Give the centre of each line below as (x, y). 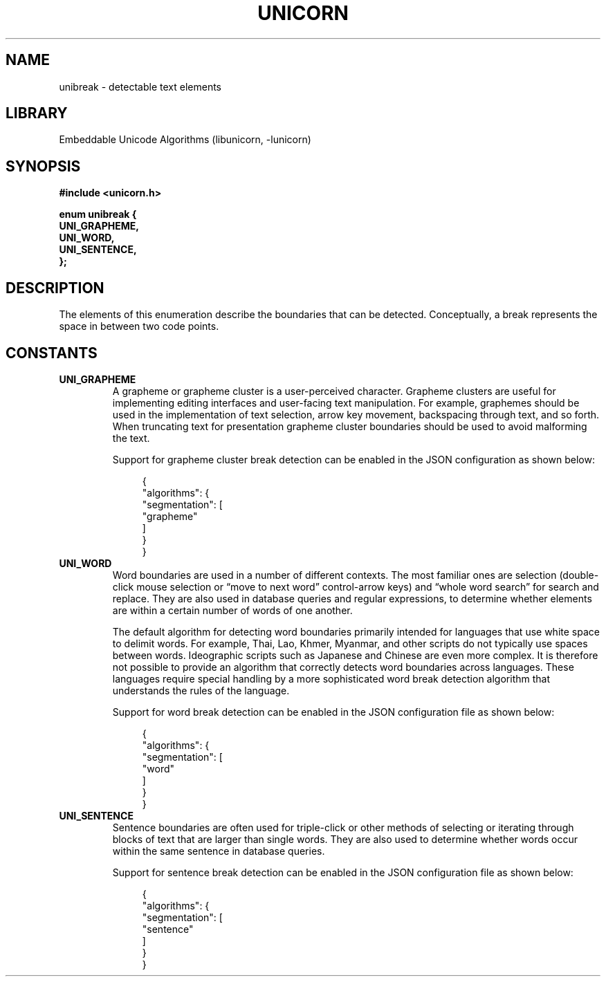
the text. (131, 438)
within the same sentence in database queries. (219, 851)
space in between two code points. (139, 326)
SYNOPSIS (43, 166)
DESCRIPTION (55, 288)
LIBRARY (37, 113)
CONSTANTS (52, 353)
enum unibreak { (98, 214)
